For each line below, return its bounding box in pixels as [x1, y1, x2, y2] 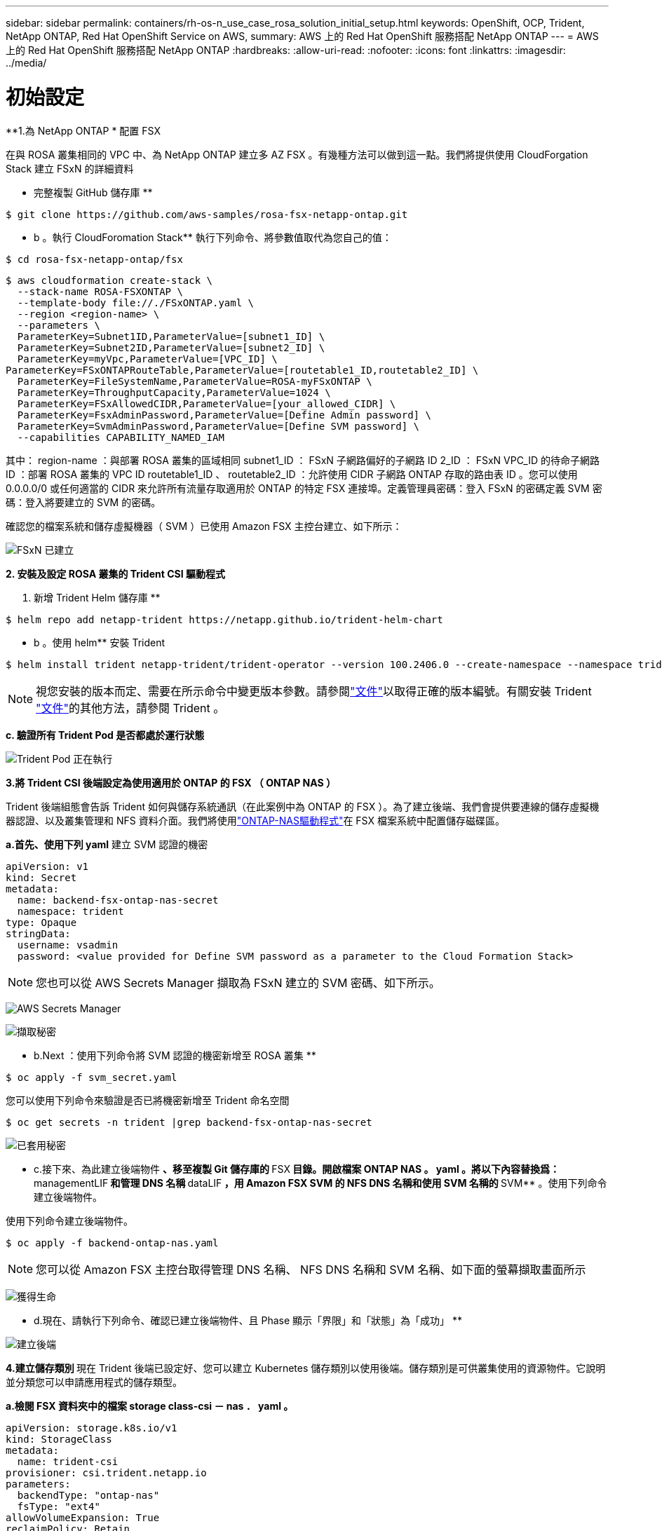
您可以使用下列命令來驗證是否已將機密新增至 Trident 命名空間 [6, 1094, 290, 1106]
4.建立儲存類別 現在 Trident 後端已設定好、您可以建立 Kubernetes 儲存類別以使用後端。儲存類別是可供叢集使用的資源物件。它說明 [6, 1361, 606, 1374]
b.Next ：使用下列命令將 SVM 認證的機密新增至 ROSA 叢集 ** [34, 1049, 316, 1061]
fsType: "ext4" [17, 1500, 100, 1512]
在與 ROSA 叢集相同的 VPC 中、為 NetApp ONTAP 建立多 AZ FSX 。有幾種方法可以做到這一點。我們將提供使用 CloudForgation [6, 148, 588, 161]
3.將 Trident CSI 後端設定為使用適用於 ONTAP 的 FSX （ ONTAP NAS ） [6, 776, 336, 789]
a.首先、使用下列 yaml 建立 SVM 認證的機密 [6, 838, 208, 850]
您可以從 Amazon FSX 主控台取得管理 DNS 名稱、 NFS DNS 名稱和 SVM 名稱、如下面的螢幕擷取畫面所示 [36, 1262, 586, 1277]
